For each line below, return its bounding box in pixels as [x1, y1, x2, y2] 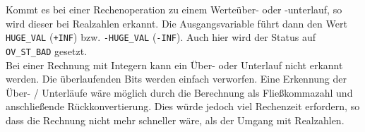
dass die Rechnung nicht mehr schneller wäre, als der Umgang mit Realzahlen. [6, 112, 345, 127]
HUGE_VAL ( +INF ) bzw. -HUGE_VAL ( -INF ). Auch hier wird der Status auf [6, 30, 316, 44]
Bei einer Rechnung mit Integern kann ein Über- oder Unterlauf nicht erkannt [6, 57, 343, 72]
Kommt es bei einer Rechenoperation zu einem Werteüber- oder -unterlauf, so [6, 2, 342, 16]
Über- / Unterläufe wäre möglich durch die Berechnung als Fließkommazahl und [6, 85, 353, 100]
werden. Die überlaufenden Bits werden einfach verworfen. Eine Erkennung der [6, 71, 347, 86]
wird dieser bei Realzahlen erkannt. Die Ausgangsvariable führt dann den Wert [6, 16, 347, 30]
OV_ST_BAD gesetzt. [6, 43, 88, 58]
